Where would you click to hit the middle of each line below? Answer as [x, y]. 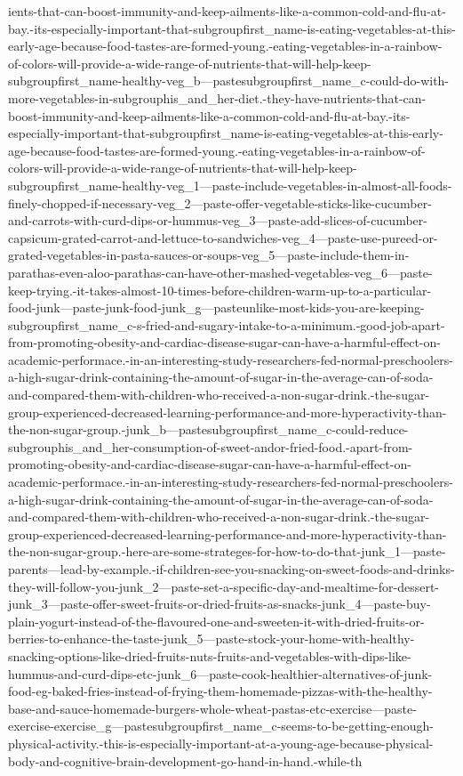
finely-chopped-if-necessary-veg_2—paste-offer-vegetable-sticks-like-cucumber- [220, 202]
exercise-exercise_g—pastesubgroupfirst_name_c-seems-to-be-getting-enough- [221, 726]
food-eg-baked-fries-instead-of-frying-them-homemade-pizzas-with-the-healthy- [220, 691]
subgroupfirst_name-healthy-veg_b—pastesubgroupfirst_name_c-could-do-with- [229, 81]
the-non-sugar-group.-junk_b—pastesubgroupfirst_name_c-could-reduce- [208, 429]
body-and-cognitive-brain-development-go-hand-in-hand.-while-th [185, 760]
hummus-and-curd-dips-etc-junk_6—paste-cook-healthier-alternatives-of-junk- [220, 673]
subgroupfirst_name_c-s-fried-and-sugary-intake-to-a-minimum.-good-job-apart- [227, 324]
